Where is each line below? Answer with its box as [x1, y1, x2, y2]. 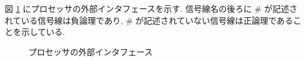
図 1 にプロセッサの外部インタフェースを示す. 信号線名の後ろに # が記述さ [5, 2, 298, 14]
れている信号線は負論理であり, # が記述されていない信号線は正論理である [5, 14, 293, 26]
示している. [21, 25, 65, 38]
